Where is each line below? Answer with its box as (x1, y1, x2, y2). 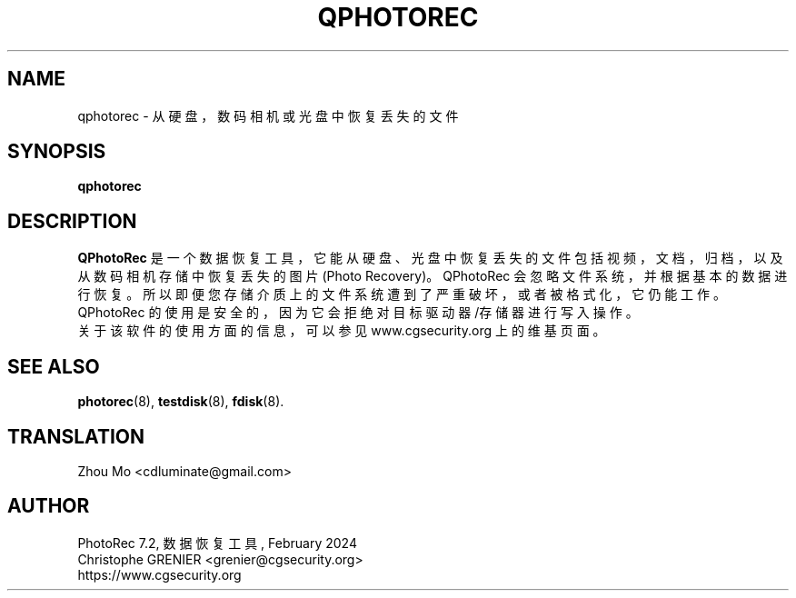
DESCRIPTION (7, 209, 137, 233)
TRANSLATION (7, 424, 145, 448)
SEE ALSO (7, 354, 100, 378)
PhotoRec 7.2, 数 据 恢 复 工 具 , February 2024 (77, 534, 357, 551)
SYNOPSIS (7, 140, 106, 164)
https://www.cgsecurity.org (77, 566, 242, 583)
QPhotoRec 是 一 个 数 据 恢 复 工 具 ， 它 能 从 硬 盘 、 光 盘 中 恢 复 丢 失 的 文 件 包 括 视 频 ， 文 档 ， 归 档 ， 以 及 (77, 250, 783, 266)
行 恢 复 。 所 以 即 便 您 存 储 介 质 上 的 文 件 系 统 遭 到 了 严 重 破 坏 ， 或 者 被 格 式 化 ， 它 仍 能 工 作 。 (77, 286, 726, 303)
